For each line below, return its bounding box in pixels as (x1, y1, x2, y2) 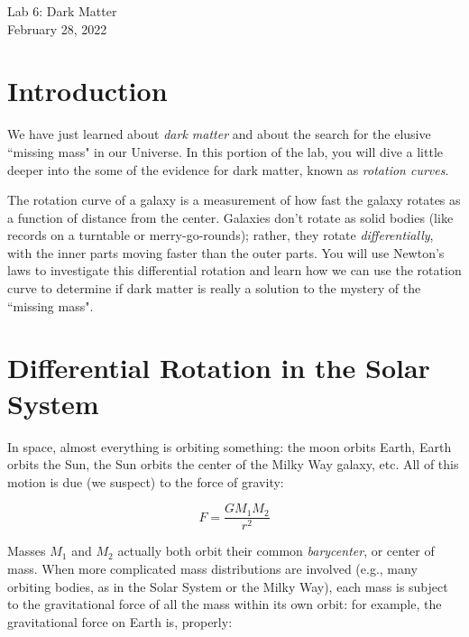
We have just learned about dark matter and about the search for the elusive (7, 125, 431, 143)
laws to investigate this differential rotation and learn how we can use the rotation (7, 261, 462, 280)
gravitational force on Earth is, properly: (7, 612, 233, 631)
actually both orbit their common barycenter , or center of (117, 541, 435, 560)
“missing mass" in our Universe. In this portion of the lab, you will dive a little (7, 142, 443, 161)
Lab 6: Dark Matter (7, 2, 117, 20)
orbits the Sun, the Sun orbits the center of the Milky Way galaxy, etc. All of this (7, 455, 459, 474)
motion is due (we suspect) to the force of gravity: (7, 472, 284, 491)
